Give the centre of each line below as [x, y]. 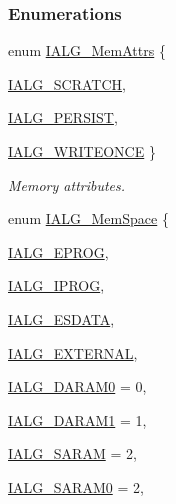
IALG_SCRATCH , [67, 83]
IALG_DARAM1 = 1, [77, 419]
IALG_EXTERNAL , [73, 352]
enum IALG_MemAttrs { [87, 50]
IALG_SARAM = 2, [72, 453]
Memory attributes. [67, 184]
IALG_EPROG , [58, 251]
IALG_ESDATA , [61, 318]
